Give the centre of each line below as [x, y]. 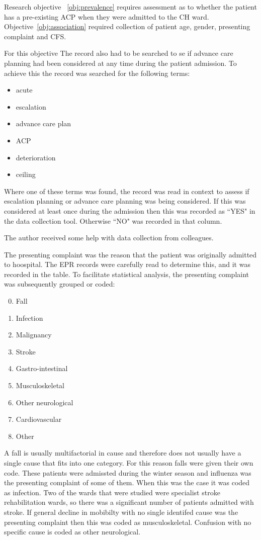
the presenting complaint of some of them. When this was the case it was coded [127, 482]
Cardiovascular [39, 419]
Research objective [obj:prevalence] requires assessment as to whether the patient [130, 7]
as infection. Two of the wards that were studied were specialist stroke [112, 492]
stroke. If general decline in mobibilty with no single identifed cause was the [121, 512]
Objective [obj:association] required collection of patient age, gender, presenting [127, 26]
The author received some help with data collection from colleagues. [109, 238]
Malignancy [34, 335]
